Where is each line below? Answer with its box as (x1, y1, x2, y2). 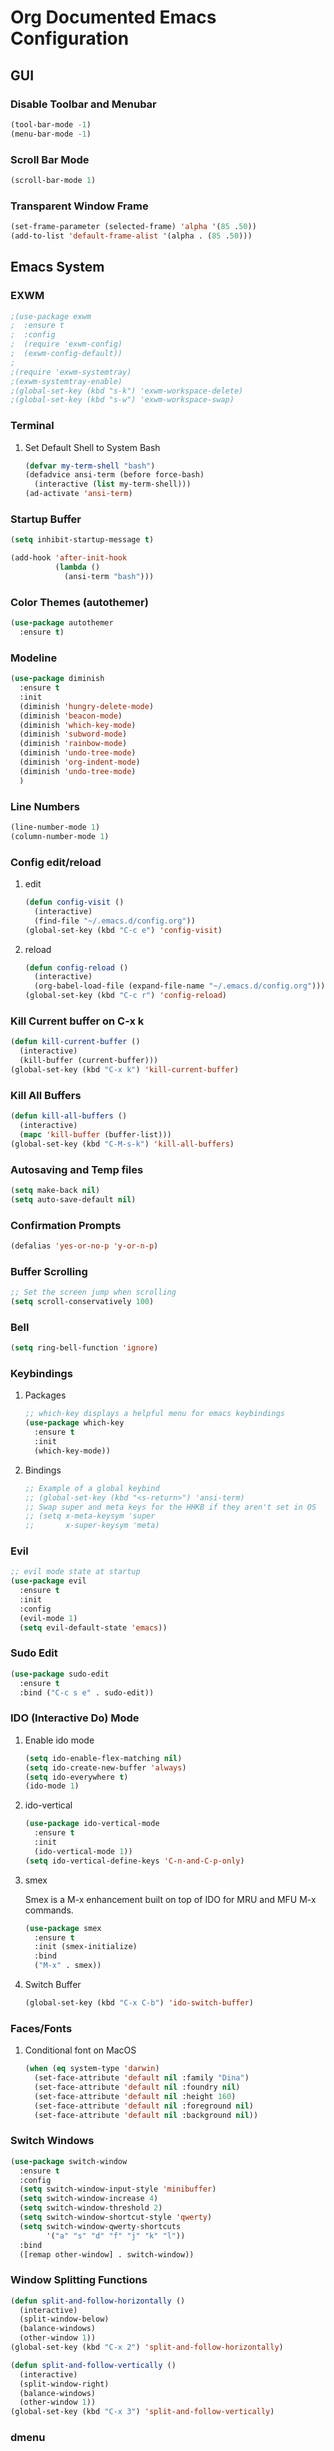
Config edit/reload (10, 855, 102, 869)
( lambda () (54, 562, 101, 573)
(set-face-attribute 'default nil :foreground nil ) (34, 2101, 254, 2111)
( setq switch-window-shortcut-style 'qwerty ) (19, 2212, 213, 2222)
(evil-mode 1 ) (19, 1613, 78, 1623)
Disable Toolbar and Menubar (10, 97, 157, 111)
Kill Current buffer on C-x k (10, 1014, 145, 1028)
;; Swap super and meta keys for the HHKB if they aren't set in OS (24, 1502, 317, 1512)
